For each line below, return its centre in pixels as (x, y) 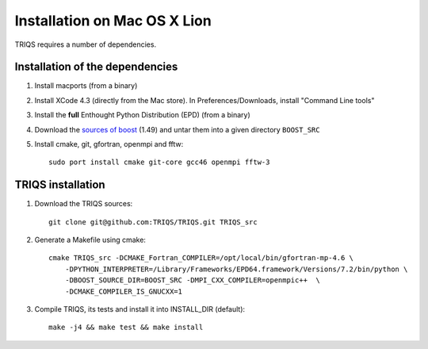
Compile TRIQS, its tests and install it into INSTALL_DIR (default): (140, 309)
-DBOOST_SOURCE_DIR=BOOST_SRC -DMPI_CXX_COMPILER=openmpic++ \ (192, 280)
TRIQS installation (60, 185)
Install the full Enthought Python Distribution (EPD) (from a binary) (143, 115)
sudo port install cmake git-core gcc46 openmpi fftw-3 (159, 162)
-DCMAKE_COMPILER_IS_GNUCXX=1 (123, 291)
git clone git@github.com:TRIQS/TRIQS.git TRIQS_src (153, 222)
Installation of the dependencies (96, 67)
